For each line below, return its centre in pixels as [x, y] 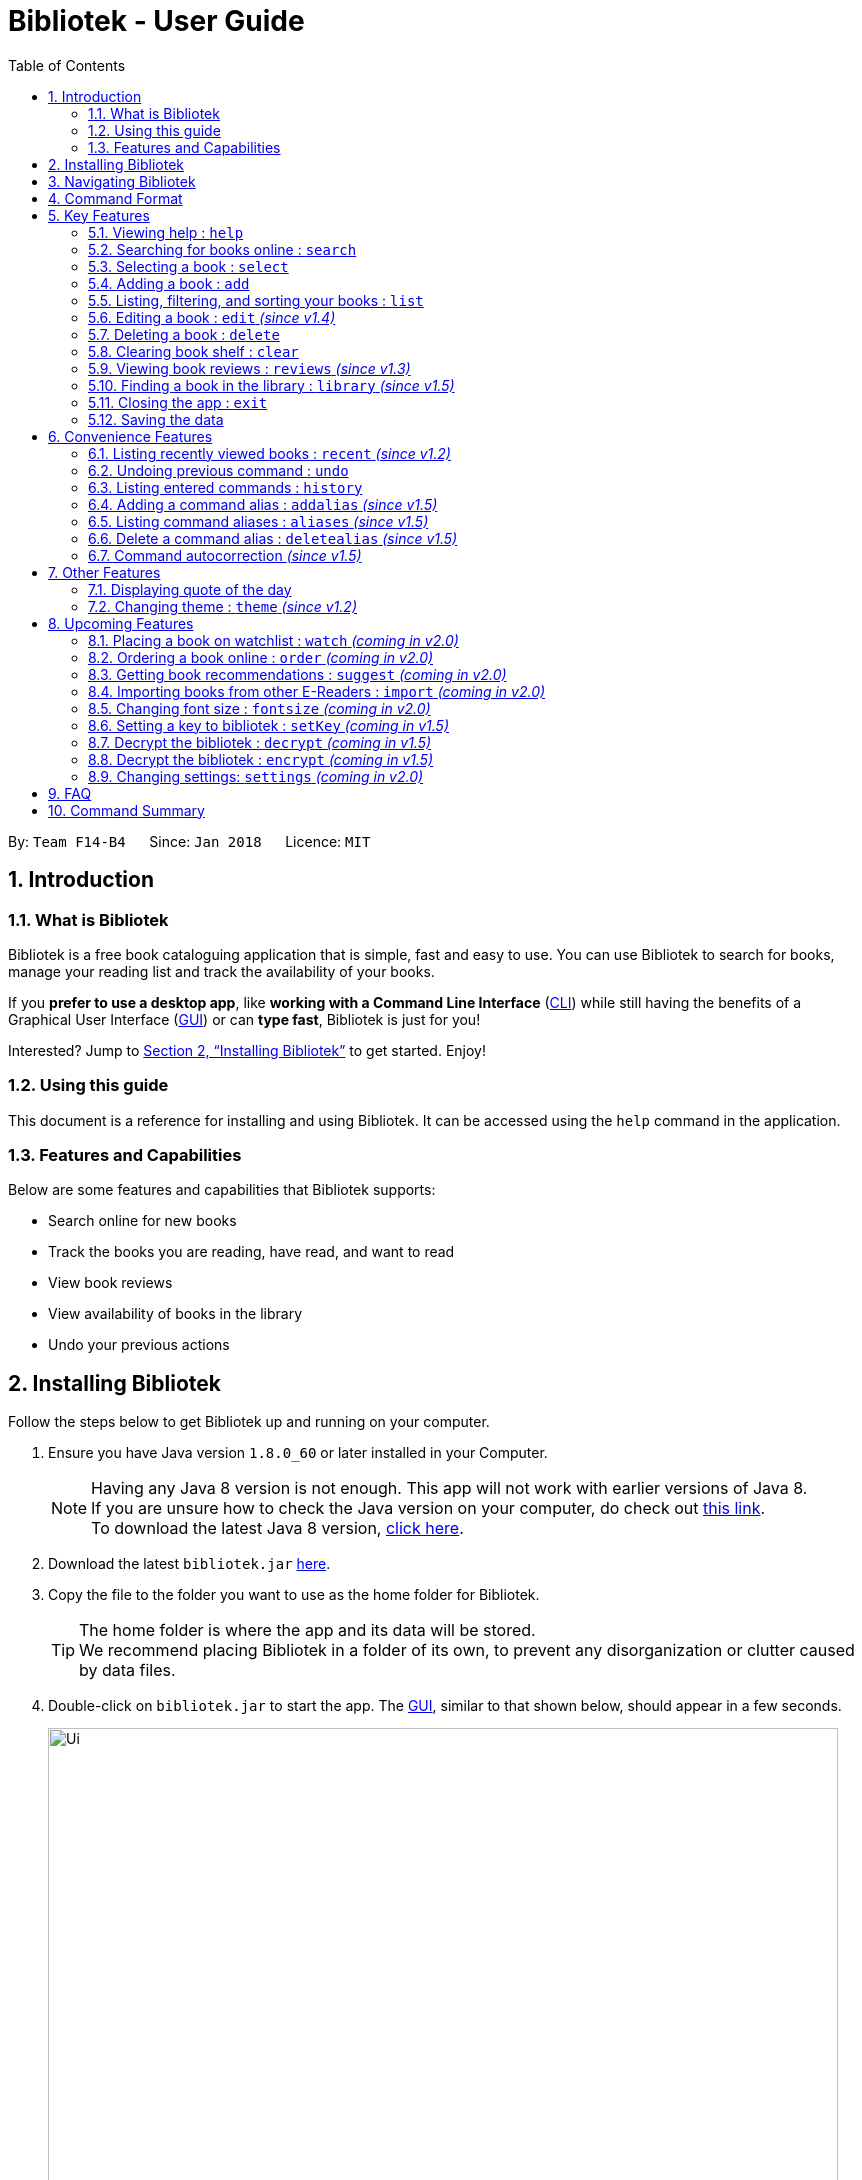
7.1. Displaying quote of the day [190, 589]
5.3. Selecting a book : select [188, 266]
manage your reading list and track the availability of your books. [221, 971]
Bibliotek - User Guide [156, 21]
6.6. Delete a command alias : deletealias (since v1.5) [273, 538]
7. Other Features [104, 572]
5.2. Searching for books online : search [222, 249]
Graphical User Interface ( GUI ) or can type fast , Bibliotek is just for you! [244, 1019]
